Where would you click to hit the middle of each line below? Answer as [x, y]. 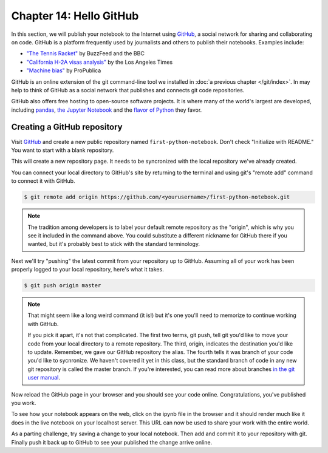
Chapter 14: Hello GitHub [75, 16]
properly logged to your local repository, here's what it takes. [87, 270]
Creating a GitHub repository [67, 127]
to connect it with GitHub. [43, 181]
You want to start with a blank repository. [63, 150]
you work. [24, 403]
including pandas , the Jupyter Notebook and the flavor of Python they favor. [107, 110]
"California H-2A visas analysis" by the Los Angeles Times [100, 62]
